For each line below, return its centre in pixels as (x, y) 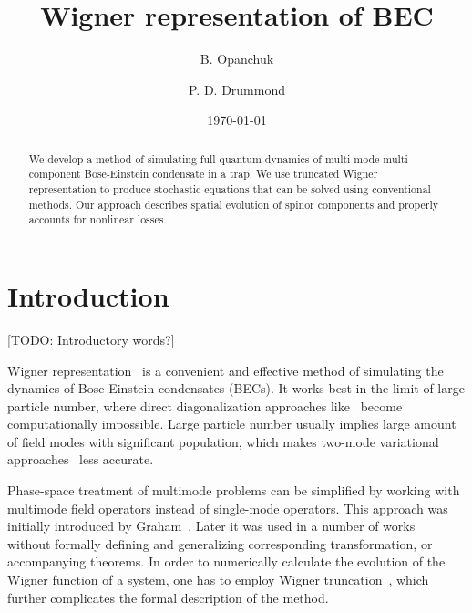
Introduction (88, 295)
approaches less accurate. (81, 459)
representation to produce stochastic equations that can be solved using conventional (230, 189)
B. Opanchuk (237, 59)
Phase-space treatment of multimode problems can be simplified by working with (234, 490)
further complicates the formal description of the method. (168, 597)
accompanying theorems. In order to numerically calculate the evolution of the (226, 561)
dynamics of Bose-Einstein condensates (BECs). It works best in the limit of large (236, 388)
